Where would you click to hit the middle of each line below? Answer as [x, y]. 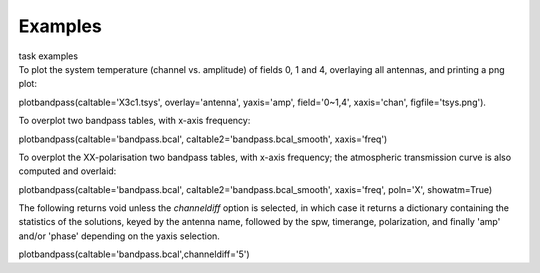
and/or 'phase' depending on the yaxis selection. [119, 236]
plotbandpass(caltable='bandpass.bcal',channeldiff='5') [134, 254]
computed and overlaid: [67, 171]
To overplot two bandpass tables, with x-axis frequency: [134, 121]
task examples [48, 56]
